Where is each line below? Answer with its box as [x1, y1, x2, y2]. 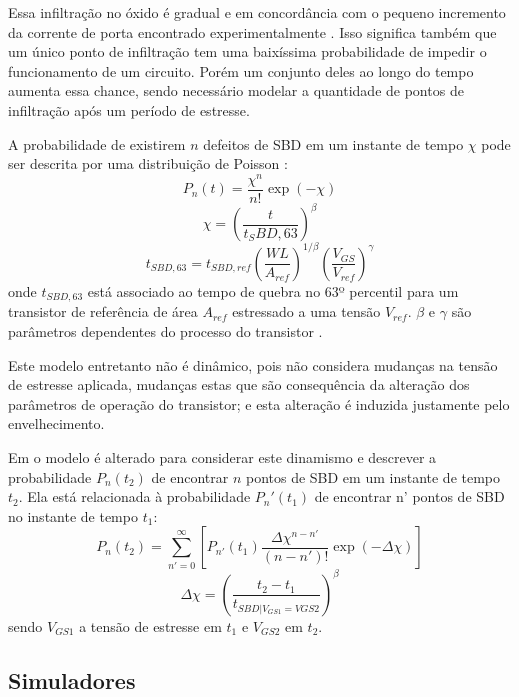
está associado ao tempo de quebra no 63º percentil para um [87, 280, 459, 301]
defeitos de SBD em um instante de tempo [203, 133, 464, 154]
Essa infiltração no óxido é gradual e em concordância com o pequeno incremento [8, 2, 506, 22]
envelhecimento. [8, 413, 105, 434]
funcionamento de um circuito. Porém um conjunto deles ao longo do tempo [8, 60, 474, 81]
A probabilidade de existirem [8, 133, 186, 154]
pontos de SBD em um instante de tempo [245, 466, 501, 487]
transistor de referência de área [8, 301, 198, 322]
